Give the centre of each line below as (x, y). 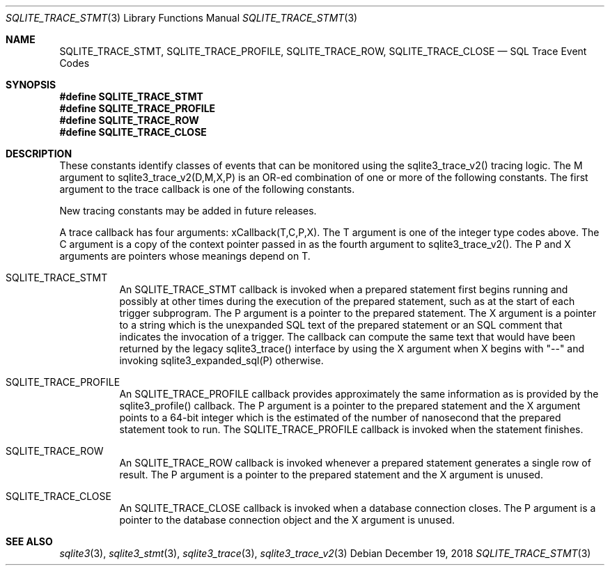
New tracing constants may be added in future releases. (188, 211)
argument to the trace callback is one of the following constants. (207, 189)
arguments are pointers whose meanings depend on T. (185, 256)
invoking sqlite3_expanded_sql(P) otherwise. (221, 360)
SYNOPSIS (31, 85)
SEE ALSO (29, 541)
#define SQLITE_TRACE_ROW (129, 120)
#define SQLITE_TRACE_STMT (131, 96)
